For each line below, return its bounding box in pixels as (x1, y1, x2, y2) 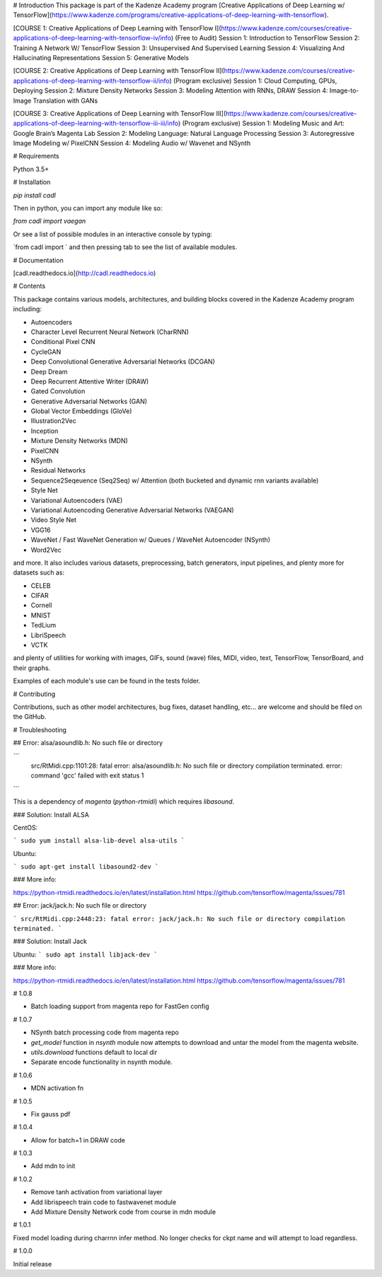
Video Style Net (30, 516, 77, 524)
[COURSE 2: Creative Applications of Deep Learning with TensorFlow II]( (13, 67, 224, 75)
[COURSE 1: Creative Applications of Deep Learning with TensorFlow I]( (13, 23, 222, 32)
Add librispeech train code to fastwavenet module (30, 1198, 177, 1206)
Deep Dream (30, 367, 68, 376)
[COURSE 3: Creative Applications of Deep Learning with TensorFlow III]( (13, 109, 226, 117)
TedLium (30, 621, 57, 630)
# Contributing (13, 690, 56, 698)
